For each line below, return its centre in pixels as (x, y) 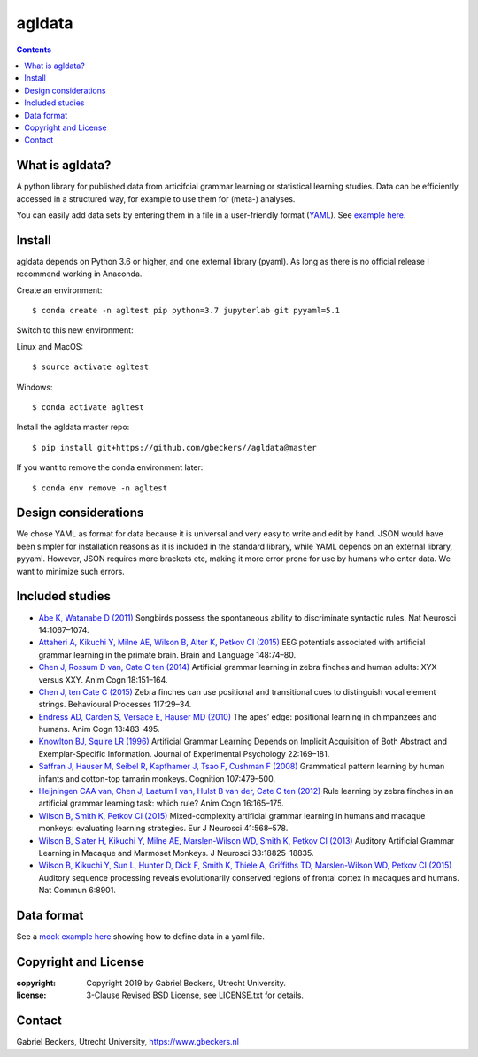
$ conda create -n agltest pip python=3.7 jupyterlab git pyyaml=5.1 (186, 311)
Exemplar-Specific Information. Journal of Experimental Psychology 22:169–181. (184, 753)
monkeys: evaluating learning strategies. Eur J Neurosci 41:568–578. (163, 829)
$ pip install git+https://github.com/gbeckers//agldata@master (175, 447)
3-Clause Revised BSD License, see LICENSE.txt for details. (195, 995)
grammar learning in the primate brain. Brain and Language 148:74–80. (167, 654)
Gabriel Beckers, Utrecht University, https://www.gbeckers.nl (127, 1042)
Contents (34, 50)
